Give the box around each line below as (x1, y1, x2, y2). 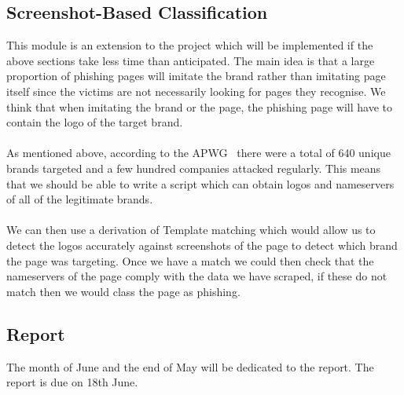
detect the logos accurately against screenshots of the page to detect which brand (6, 236, 398, 253)
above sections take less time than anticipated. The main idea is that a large (6, 52, 375, 68)
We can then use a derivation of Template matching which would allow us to (6, 221, 376, 238)
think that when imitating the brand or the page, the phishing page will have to (6, 98, 392, 115)
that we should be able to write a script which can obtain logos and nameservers (6, 175, 395, 192)
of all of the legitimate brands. (6, 191, 153, 207)
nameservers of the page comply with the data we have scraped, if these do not (6, 268, 387, 284)
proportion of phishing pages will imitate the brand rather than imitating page (6, 68, 386, 84)
